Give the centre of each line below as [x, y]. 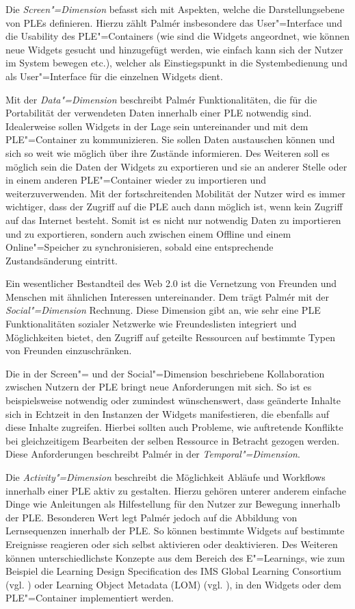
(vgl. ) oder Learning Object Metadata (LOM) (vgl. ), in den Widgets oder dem [174, 584]
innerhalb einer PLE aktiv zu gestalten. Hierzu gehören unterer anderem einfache [176, 490]
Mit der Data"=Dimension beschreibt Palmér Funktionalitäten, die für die [161, 99]
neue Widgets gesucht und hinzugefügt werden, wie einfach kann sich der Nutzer [174, 49]
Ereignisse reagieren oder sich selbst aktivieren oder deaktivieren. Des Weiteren [172, 544]
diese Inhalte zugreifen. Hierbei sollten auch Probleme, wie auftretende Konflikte [174, 427]
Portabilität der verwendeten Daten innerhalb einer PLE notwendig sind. [159, 113]
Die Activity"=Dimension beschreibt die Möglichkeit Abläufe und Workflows [166, 477]
